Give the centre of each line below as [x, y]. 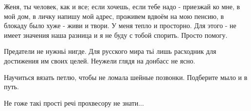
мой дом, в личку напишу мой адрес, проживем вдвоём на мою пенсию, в [114, 16]
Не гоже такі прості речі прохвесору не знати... [74, 103]
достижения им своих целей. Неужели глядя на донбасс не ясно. [100, 60]
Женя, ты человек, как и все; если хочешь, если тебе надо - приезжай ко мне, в [122, 6]
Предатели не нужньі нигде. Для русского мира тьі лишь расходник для [110, 51]
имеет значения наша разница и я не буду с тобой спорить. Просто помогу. [116, 35]
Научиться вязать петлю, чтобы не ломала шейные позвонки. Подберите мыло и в [126, 77]
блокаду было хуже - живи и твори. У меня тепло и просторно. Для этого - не [120, 25]
